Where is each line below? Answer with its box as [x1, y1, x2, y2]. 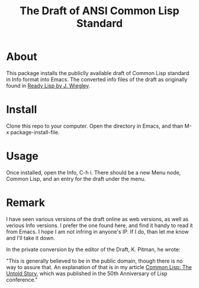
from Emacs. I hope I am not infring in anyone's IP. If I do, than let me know [6, 228, 190, 235]
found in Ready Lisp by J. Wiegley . [6, 82, 91, 89]
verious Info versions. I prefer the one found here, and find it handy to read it [6, 222, 193, 229]
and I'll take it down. [6, 234, 55, 241]
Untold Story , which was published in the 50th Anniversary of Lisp [6, 270, 168, 277]
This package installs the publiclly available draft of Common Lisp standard [6, 69, 190, 76]
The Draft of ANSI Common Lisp [20, 4, 179, 18]
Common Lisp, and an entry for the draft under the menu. [6, 175, 146, 182]
